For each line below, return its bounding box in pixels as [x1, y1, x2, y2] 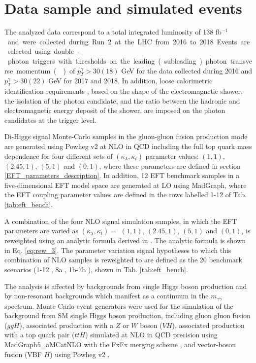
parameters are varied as [4, 225, 79, 236]
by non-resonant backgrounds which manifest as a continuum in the [4, 290, 209, 301]
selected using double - [7, 46, 80, 56]
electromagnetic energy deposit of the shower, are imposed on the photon [4, 105, 225, 115]
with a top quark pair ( [4, 329, 75, 340]
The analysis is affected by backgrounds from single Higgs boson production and [4, 281, 247, 291]
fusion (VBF [4, 349, 42, 359]
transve [230, 55, 253, 66]
